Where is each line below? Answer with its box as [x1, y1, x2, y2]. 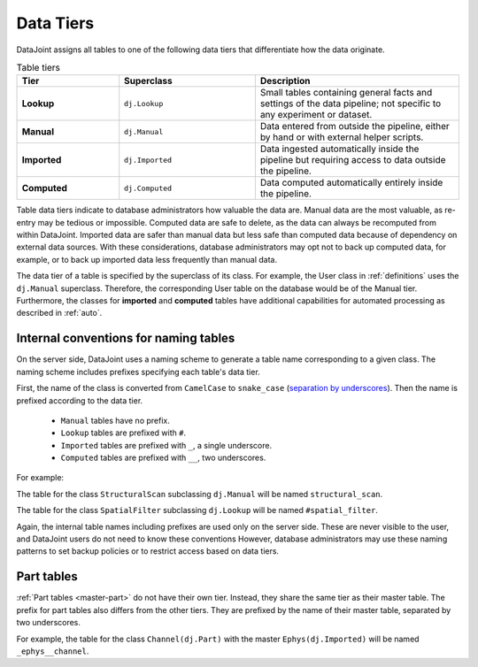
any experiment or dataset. [259, 109, 373, 121]
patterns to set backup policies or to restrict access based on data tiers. [16, 546, 279, 556]
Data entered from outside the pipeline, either [259, 120, 451, 133]
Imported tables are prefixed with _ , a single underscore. [60, 440, 273, 450]
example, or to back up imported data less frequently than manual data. [16, 254, 278, 264]
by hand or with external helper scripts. [259, 131, 424, 143]
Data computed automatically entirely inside [259, 177, 443, 189]
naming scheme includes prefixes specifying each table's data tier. [16, 366, 260, 377]
